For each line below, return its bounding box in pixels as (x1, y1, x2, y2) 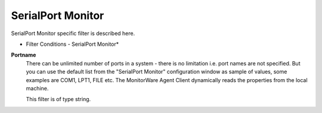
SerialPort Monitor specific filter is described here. (11, 30, 135, 37)
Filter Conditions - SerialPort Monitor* (26, 40, 119, 48)
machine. (26, 84, 49, 92)
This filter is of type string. (26, 96, 91, 103)
